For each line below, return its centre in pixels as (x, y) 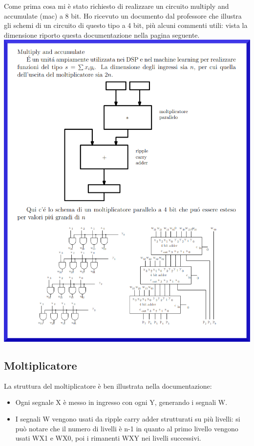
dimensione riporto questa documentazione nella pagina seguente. (102, 35)
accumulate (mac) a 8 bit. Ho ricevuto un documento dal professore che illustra (123, 15)
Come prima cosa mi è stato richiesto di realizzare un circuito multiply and (116, 6)
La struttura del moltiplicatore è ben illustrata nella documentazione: (108, 386)
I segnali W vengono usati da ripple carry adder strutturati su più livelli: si (128, 419)
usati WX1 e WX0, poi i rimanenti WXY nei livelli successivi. (108, 438)
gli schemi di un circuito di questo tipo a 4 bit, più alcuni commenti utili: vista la (126, 25)
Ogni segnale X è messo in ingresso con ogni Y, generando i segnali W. (121, 402)
